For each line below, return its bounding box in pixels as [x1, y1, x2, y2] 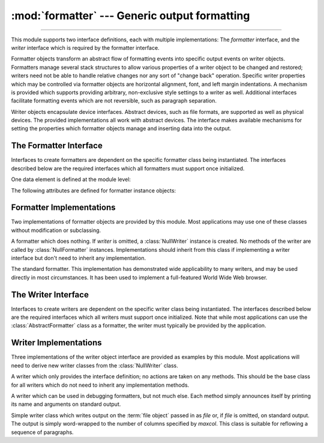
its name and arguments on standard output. [11, 400, 121, 408]
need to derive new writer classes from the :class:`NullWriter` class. [11, 361, 178, 369]
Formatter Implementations [11, 203, 116, 213]
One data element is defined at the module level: [11, 176, 131, 183]
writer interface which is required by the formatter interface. [11, 44, 160, 51]
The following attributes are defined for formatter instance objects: [11, 186, 176, 194]
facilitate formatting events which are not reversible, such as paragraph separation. [11, 97, 217, 104]
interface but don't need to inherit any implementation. [11, 255, 146, 261]
